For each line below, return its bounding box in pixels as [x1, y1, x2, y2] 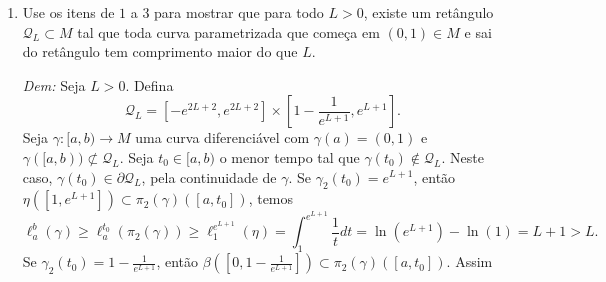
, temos [248, 188, 294, 209]
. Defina [125, 74, 174, 95]
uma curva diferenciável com [135, 127, 310, 148]
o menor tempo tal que [219, 146, 360, 167]
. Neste [441, 146, 484, 167]
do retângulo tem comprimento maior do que [22, 41, 298, 62]
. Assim [446, 251, 493, 272]
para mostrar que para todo [154, 2, 324, 22]
